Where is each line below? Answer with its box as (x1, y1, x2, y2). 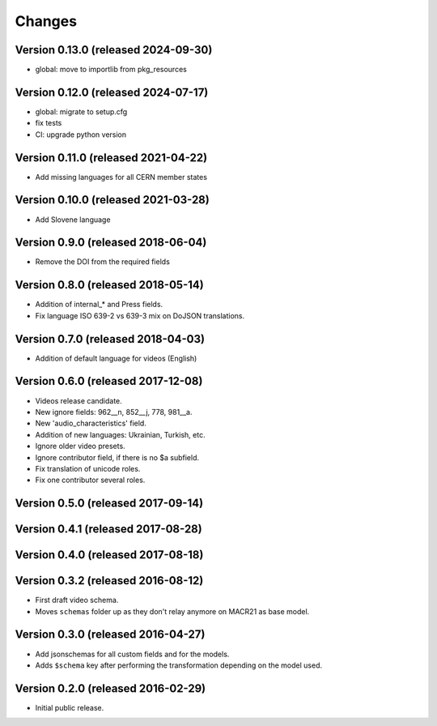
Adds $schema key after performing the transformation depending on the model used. (35, 660, 323, 670)
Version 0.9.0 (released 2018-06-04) (15, 236, 207, 250)
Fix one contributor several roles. (35, 475, 146, 485)
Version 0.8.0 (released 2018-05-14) (15, 278, 204, 292)
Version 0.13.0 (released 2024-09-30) (15, 43, 213, 57)
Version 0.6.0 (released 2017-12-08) (15, 374, 203, 388)
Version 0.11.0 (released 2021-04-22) (15, 151, 208, 164)
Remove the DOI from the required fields (35, 257, 170, 267)
